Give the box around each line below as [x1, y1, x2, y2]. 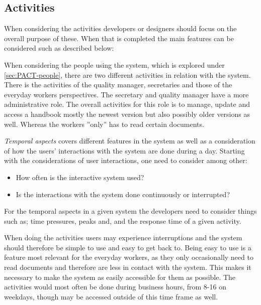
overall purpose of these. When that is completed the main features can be [4, 33, 234, 43]
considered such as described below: [4, 43, 114, 53]
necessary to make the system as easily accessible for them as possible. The [4, 271, 236, 282]
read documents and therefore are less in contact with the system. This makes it [4, 262, 251, 272]
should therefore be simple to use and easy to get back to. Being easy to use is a [4, 242, 251, 252]
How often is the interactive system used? [16, 172, 144, 182]
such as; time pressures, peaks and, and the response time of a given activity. [4, 215, 241, 226]
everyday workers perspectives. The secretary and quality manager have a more [4, 89, 249, 99]
